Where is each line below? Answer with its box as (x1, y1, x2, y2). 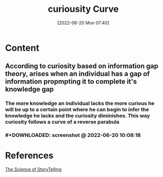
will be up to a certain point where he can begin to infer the (5, 106, 150, 113)
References (5, 150, 54, 161)
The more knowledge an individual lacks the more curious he (5, 100, 155, 107)
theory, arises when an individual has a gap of (5, 70, 150, 78)
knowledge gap (5, 85, 54, 93)
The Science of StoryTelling (5, 167, 62, 173)
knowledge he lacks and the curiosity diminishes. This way (5, 112, 150, 119)
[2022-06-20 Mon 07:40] (57, 20, 109, 26)
